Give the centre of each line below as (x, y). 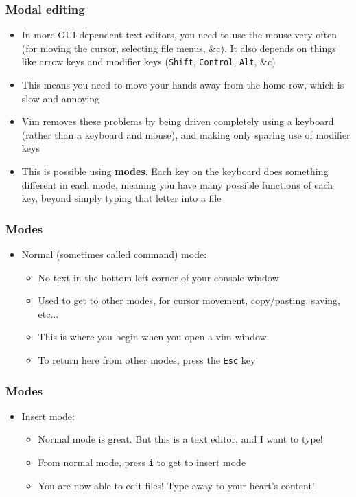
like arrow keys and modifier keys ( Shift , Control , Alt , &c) (149, 61)
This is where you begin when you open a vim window (152, 337)
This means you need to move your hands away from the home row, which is (183, 85)
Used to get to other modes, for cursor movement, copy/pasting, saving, (189, 300)
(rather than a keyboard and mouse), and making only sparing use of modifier (186, 134)
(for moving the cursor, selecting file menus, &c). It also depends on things (179, 48)
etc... (48, 313)
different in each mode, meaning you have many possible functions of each (177, 184)
